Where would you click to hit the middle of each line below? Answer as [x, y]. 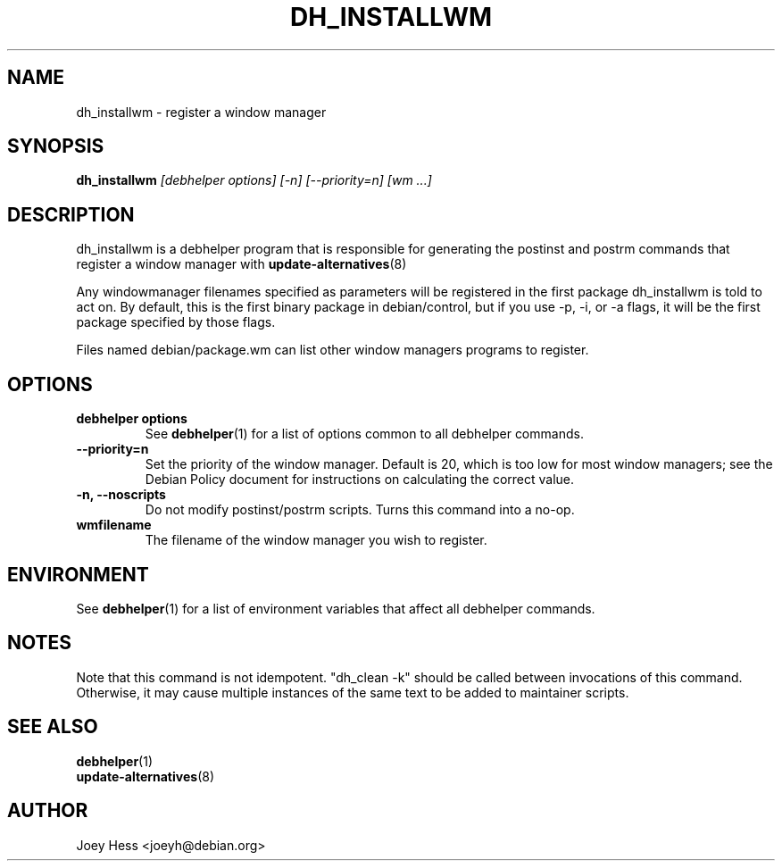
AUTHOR [48, 811]
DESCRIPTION [71, 214]
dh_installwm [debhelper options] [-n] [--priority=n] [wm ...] [254, 180]
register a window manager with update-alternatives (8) [241, 264]
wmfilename [114, 525]
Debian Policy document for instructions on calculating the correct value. [360, 480]
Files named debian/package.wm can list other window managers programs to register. [333, 350]
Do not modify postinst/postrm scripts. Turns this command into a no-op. [360, 510]
